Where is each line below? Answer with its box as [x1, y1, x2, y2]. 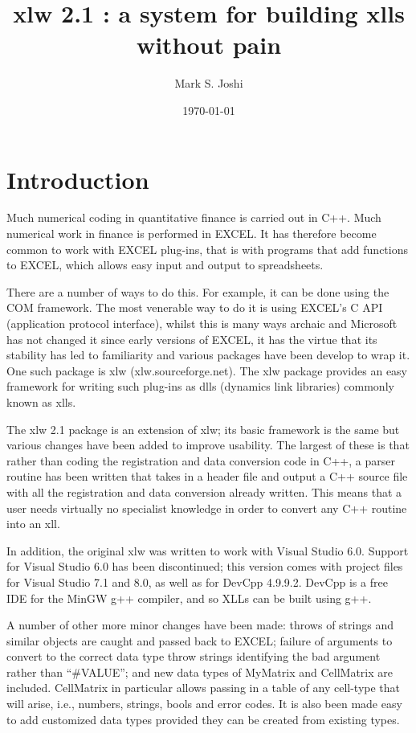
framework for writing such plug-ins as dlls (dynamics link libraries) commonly [6, 378, 394, 395]
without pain [136, 28, 282, 61]
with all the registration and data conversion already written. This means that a [6, 483, 402, 500]
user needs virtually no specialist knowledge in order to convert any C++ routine [6, 499, 407, 516]
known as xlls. [6, 393, 76, 410]
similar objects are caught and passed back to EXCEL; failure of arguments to [6, 632, 393, 649]
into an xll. [6, 515, 60, 532]
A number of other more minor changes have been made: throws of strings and [6, 616, 394, 633]
